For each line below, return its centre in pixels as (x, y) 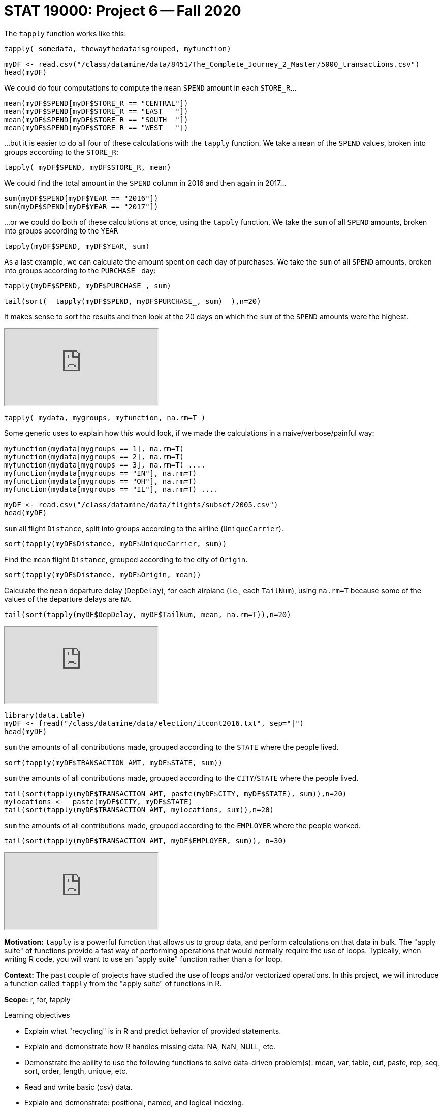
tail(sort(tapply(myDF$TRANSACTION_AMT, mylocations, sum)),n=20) (139, 810)
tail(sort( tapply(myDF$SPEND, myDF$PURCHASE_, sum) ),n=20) (133, 301)
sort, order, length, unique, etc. (76, 1071)
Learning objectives (37, 1015)
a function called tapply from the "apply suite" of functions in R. (113, 983)
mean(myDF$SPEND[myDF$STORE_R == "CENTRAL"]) (96, 103)
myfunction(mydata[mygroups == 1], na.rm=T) (94, 448)
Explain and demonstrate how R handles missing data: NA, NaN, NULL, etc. (150, 1046)
